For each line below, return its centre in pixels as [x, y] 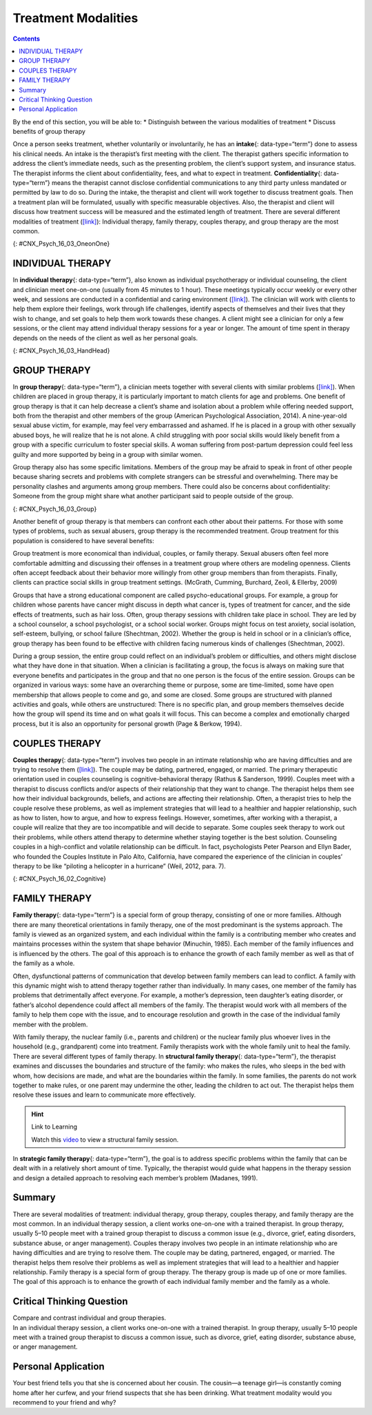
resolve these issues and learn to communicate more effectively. [104, 1095]
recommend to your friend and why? [64, 1403]
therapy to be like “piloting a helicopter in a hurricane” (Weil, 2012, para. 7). [120, 866]
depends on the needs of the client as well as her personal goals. [105, 338]
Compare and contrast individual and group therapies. [90, 1318]
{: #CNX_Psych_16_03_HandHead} [61, 351]
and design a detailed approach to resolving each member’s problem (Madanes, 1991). [135, 1178]
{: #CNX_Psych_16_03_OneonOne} [61, 244]
